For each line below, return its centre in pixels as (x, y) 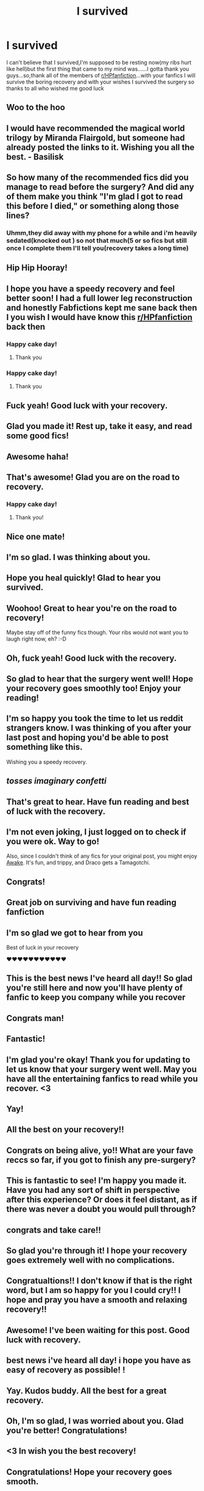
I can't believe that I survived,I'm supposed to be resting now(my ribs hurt (99, 62)
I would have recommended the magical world (96, 128)
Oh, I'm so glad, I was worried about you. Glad (95, 1421)
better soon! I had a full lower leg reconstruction (100, 298)
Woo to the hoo (36, 108)
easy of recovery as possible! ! (66, 1370)
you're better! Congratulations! (67, 1430)
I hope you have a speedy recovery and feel (91, 289)
